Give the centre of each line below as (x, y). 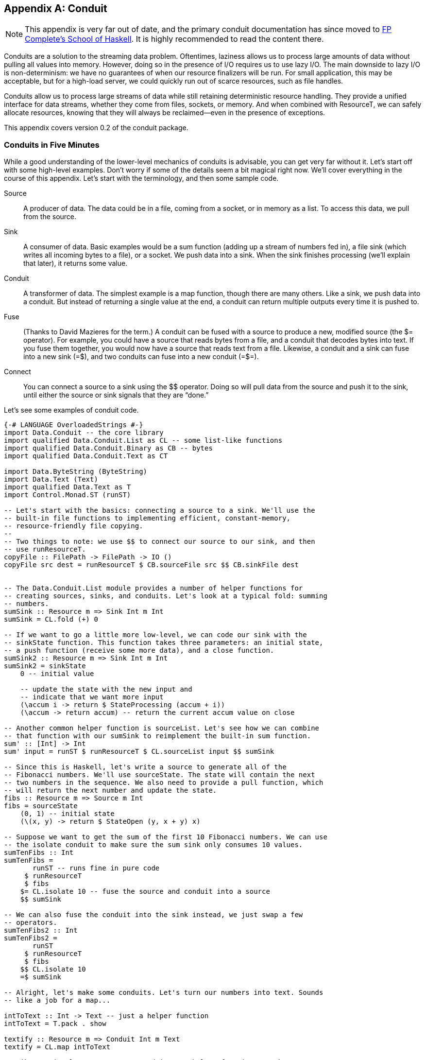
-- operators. (31, 923)
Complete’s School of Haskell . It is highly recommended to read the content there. (174, 39)
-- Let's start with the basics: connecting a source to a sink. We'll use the (160, 511)
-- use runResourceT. (45, 549)
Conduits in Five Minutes (52, 145)
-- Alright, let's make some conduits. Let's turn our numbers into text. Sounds (164, 993)
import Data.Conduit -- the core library (84, 433)
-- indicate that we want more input (92, 697)
